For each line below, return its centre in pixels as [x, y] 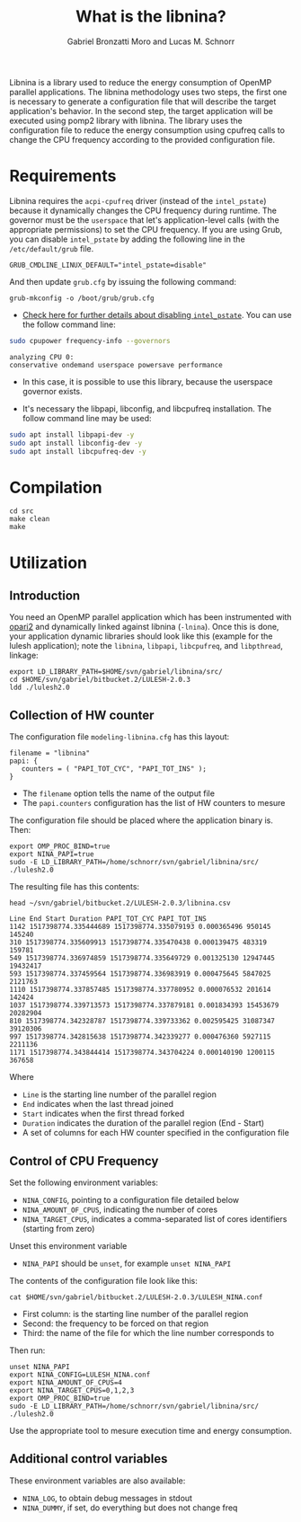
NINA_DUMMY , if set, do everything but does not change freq [130, 1508]
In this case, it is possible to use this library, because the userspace [147, 381]
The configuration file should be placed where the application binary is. [142, 820]
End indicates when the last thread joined [97, 1104]
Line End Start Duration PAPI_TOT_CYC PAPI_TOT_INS [108, 919]
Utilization [49, 562]
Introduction [45, 595]
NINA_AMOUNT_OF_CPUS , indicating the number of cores [120, 1209]
